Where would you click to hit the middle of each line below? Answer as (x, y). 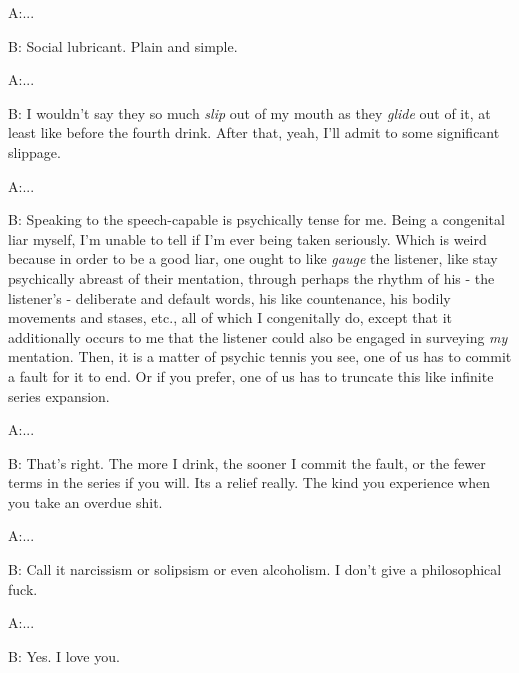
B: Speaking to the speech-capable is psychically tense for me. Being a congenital (256, 219)
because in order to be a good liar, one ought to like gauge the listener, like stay (253, 258)
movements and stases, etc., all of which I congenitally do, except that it (230, 317)
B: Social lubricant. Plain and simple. (123, 45)
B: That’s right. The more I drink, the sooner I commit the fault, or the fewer (247, 462)
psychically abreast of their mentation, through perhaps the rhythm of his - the (251, 277)
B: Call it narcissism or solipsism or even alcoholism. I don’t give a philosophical (255, 569)
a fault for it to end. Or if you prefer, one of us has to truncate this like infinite (251, 375)
